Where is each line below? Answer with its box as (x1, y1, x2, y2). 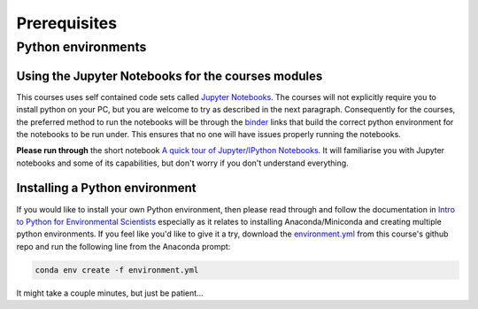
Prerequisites (16, 13, 118, 33)
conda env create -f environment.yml (35, 265, 199, 274)
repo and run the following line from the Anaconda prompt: (16, 241, 231, 251)
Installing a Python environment (16, 181, 197, 196)
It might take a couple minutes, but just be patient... (16, 288, 204, 298)
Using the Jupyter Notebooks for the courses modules (16, 68, 323, 83)
